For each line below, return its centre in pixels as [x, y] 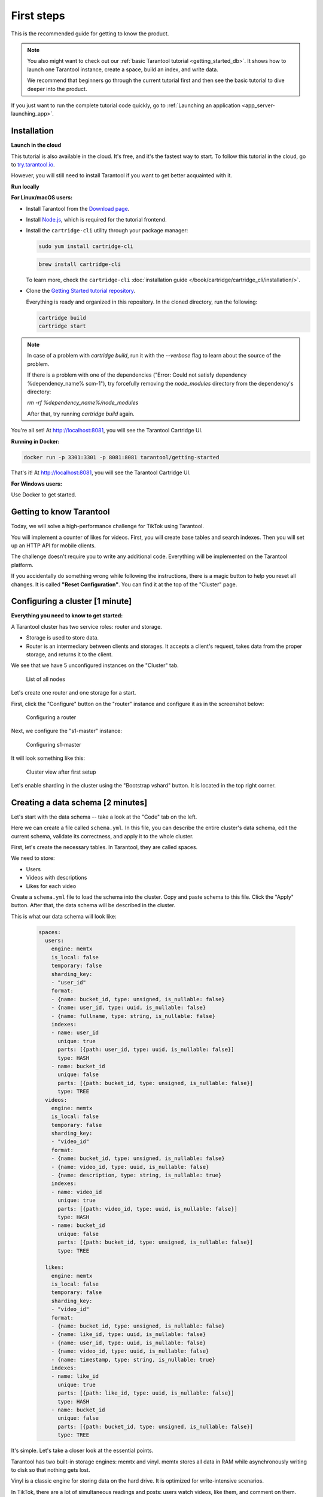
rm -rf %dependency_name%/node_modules [83, 403]
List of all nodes [46, 679]
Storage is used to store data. [62, 638]
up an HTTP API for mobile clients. [54, 546]
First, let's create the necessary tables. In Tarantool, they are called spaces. [104, 847]
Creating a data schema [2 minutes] [79, 802]
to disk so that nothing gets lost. [51, 1469]
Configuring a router [51, 717]
